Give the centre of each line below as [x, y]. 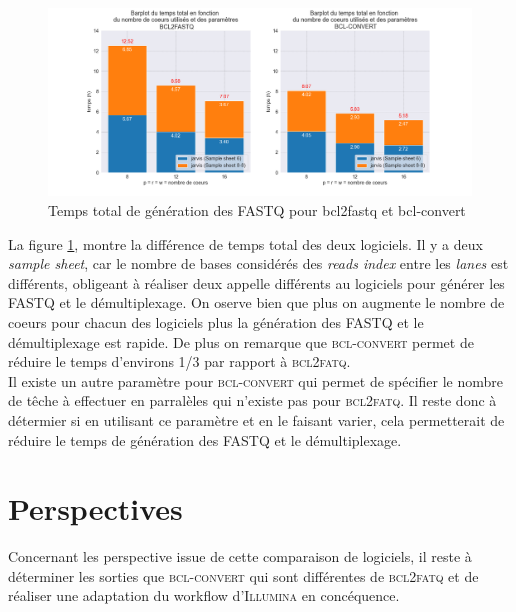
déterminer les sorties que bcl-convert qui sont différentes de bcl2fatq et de [243, 575]
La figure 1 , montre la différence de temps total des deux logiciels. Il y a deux [245, 243]
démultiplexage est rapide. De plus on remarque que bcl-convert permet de [241, 341]
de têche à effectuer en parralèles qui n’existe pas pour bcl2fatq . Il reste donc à [252, 400]
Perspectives [95, 508]
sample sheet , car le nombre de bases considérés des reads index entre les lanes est [258, 263]
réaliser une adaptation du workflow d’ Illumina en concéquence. [204, 595]
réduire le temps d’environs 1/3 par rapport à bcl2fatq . [179, 361]
